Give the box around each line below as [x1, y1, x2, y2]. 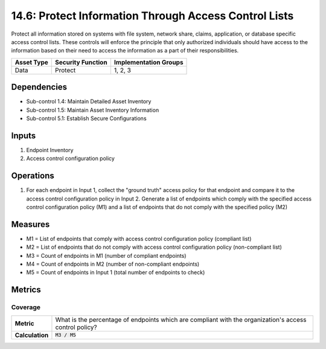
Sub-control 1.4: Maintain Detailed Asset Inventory [26, 98, 152, 105]
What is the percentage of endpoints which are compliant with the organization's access [55, 315, 307, 324]
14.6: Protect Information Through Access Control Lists [11, 9, 294, 22]
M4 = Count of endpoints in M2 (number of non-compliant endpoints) [26, 260, 200, 268]
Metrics [11, 284, 42, 295]
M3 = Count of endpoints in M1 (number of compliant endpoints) [26, 252, 187, 259]
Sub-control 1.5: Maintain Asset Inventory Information [26, 106, 159, 114]
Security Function [55, 58, 108, 66]
